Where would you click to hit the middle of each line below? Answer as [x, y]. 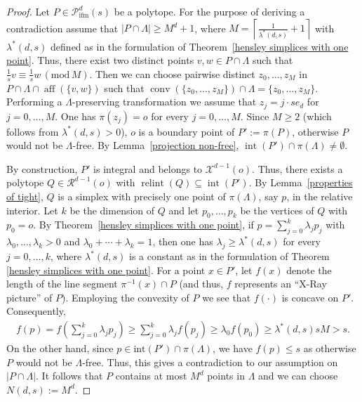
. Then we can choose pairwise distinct [172, 73]
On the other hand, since [60, 348]
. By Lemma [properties [301, 182]
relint [153, 184]
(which [317, 116]
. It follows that [69, 376]
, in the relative [320, 196]
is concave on [310, 297]
